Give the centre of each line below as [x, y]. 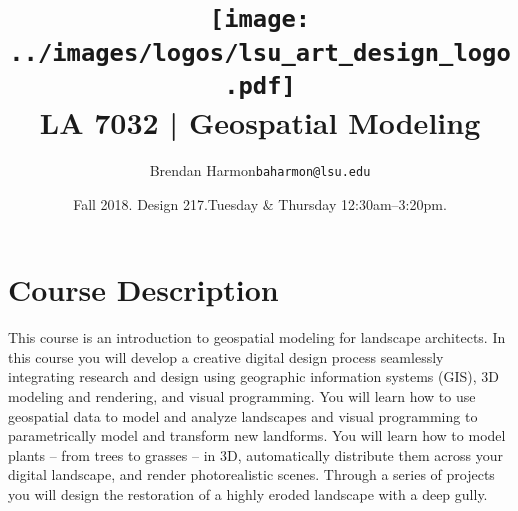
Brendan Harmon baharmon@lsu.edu [260, 170]
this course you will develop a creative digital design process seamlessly [226, 356]
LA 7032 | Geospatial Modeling [260, 122]
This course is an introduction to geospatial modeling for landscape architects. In [257, 337]
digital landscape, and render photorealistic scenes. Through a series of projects [251, 474]
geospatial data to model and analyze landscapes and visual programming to [243, 415]
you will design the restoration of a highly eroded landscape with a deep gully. [248, 494]
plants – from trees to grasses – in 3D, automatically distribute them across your [255, 454]
